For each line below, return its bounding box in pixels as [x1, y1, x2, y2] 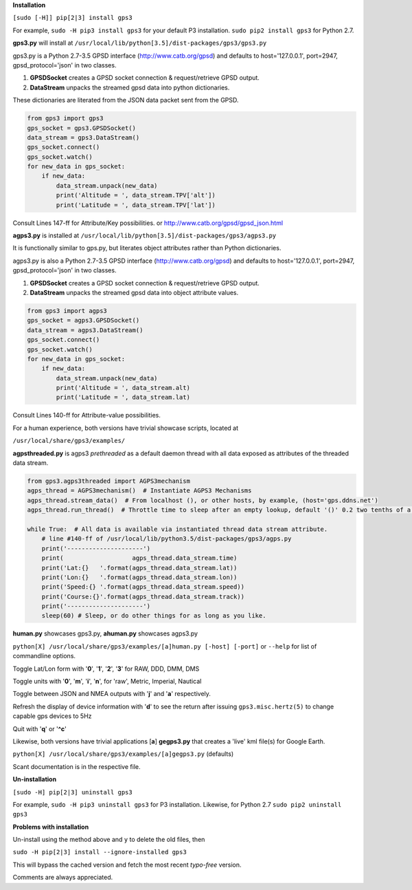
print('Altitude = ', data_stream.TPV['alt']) [56, 191, 216, 199]
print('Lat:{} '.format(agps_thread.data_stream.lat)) [41, 564, 238, 572]
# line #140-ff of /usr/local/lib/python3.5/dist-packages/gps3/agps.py [41, 535, 292, 543]
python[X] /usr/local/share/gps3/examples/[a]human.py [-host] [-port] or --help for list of [12, 642, 317, 650]
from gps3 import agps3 [27, 307, 108, 314]
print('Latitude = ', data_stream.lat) [56, 393, 190, 402]
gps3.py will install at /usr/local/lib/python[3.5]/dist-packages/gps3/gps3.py [12, 39, 267, 47]
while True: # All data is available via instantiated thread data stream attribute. [27, 525, 328, 533]
